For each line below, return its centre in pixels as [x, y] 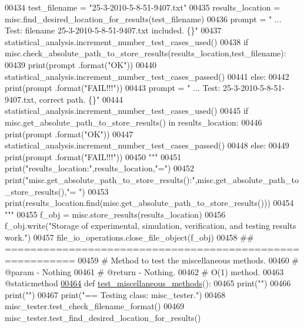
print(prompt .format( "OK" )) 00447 [69, 133]
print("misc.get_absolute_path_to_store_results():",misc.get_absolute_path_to [152, 179]
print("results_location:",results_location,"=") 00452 [100, 168]
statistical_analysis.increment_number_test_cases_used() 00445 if [127, 111]
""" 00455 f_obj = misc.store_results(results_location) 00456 [115, 214]
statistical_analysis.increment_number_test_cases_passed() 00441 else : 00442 [147, 76]
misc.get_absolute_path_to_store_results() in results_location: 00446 [133, 122]
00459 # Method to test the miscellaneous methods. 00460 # [188, 260]
